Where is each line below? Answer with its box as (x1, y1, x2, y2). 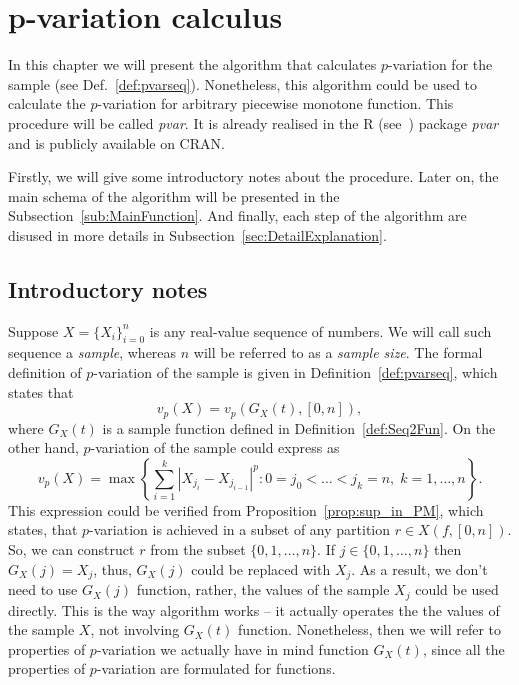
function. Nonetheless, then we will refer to (237, 619, 502, 640)
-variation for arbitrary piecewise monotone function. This (97, 93, 454, 114)
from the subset (150, 539, 246, 560)
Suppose (8, 320, 59, 341)
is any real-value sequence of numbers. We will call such (149, 320, 492, 341)
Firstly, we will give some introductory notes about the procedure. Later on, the (8, 166, 499, 187)
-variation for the (387, 54, 493, 75)
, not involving (90, 619, 180, 640)
